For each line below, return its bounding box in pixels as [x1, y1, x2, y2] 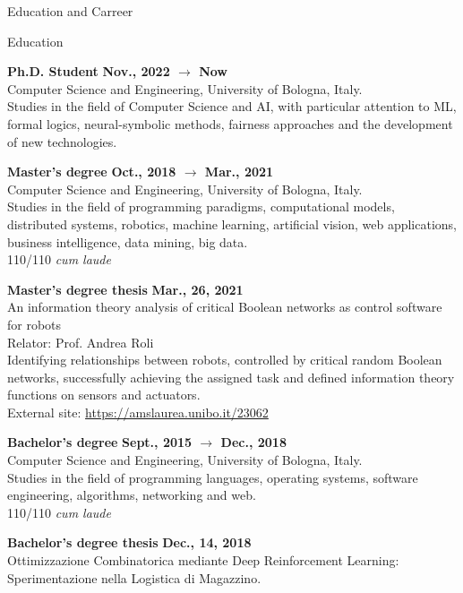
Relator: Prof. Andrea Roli [7, 332, 154, 351]
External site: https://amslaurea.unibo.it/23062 [7, 402, 269, 421]
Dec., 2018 [220, 433, 287, 451]
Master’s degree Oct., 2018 [7, 162, 176, 181]
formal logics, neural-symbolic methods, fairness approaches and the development [7, 114, 453, 133]
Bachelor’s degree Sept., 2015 [7, 433, 193, 451]
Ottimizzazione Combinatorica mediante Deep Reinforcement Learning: [7, 551, 399, 570]
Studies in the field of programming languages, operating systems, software [7, 468, 418, 486]
